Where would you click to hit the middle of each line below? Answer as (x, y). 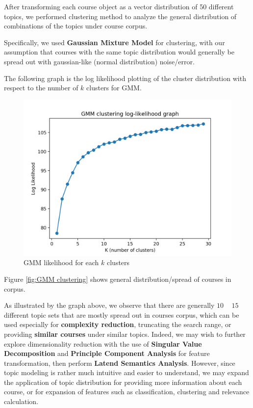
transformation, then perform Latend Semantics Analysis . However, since (120, 363)
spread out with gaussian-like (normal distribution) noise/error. (99, 61)
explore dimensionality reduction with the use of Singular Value (103, 343)
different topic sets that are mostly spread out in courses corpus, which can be (122, 314)
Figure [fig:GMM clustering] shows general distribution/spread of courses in (118, 279)
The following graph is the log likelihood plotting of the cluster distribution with (125, 78)
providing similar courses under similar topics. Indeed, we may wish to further (125, 334)
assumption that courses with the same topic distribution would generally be (119, 52)
